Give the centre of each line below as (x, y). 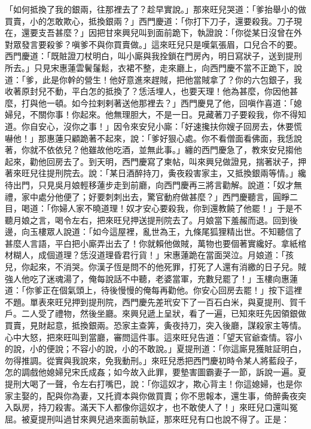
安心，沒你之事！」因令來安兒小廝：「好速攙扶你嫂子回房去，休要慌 (170, 126)
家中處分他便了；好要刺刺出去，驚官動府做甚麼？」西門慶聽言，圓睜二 (159, 196)
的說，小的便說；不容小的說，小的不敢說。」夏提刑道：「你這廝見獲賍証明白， (155, 349)
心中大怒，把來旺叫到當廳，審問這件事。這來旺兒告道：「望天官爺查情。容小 (153, 337)
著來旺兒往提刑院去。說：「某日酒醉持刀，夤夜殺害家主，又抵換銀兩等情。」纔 (155, 173)
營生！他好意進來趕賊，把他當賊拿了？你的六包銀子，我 (193, 79)
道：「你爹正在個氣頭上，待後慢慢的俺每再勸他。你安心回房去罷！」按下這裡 (153, 290)
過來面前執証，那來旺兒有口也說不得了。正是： (197, 419)
